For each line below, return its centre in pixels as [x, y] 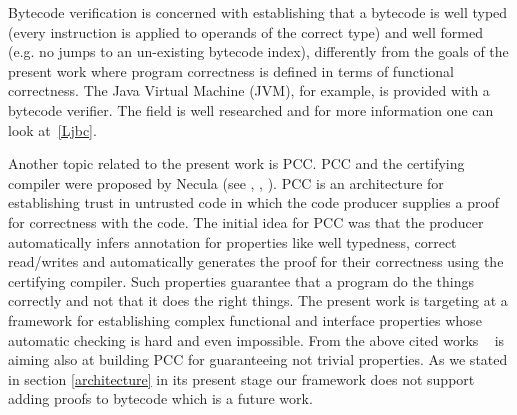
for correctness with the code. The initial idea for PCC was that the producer [246, 221]
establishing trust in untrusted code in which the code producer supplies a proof [254, 202]
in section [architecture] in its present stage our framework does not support [241, 378]
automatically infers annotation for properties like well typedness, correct [232, 241]
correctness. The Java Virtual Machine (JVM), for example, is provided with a [249, 90]
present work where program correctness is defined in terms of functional [231, 70]
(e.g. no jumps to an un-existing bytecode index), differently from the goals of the [258, 51]
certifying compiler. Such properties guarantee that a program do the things [241, 280]
